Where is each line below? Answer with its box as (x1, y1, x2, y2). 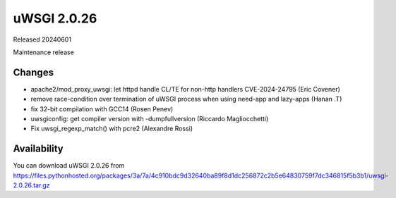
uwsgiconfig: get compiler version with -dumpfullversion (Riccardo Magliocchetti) (30, 115, 269, 123)
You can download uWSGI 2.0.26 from (13, 161, 125, 170)
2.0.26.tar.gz (13, 181, 50, 190)
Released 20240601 (13, 35, 72, 44)
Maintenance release (13, 48, 74, 56)
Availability (13, 143, 64, 155)
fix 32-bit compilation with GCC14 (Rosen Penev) (30, 104, 174, 113)
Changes (13, 66, 54, 78)
